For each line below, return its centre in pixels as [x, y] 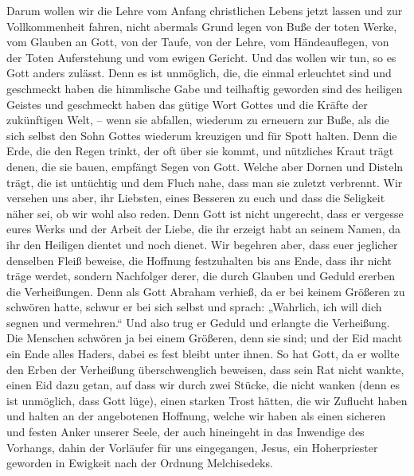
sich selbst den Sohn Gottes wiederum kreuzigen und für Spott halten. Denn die [202, 135]
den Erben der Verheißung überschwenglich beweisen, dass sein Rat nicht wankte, [205, 369]
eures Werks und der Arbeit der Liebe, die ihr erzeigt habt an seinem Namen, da [203, 229]
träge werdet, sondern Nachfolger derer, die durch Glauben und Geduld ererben [201, 276]
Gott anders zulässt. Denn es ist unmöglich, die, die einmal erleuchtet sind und [199, 73]
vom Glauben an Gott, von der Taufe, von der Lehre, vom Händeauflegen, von [198, 42]
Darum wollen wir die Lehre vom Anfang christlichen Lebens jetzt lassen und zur [205, 10]
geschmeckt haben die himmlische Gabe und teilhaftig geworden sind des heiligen [205, 88]
